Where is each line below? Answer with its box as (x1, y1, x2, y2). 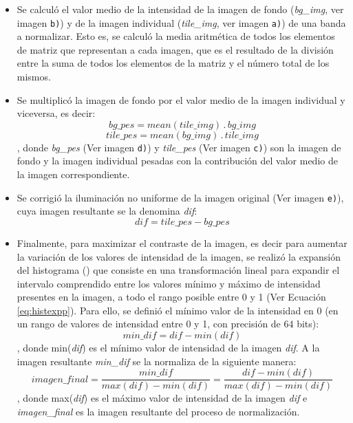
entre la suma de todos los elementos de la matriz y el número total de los (17, 56, 330, 70)
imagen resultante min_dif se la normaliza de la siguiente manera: (17, 354, 297, 368)
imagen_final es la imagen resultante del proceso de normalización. (17, 404, 300, 418)
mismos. (17, 69, 51, 84)
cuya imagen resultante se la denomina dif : (17, 204, 197, 218)
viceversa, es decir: (17, 106, 96, 120)
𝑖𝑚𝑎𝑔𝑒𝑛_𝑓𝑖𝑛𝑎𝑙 (31, 374, 89, 384)
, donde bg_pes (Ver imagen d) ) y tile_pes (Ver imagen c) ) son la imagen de (17, 140, 341, 154)
